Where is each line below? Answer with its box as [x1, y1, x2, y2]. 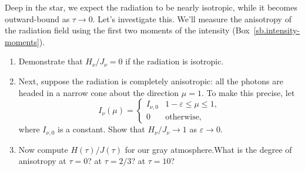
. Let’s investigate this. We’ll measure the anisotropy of [92, 12, 291, 25]
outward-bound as [5, 12, 70, 25]
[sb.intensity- [253, 24, 300, 36]
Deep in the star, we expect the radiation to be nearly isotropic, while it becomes [5, 1, 297, 13]
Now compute [18, 143, 68, 155]
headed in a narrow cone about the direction [18, 86, 179, 98]
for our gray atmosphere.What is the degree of [125, 143, 292, 155]
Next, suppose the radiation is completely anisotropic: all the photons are [18, 74, 283, 87]
